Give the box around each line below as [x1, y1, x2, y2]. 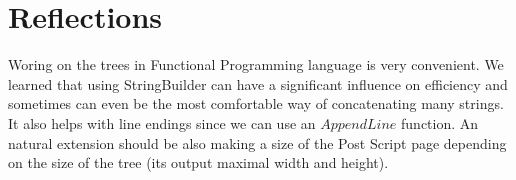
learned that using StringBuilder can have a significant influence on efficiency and [8, 73, 508, 94]
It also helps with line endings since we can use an [8, 112, 316, 133]
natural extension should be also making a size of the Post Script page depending [8, 132, 507, 153]
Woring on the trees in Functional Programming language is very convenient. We [8, 54, 504, 75]
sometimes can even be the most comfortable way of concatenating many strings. [8, 93, 504, 114]
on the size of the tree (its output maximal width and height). [8, 152, 389, 173]
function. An [401, 112, 479, 133]
